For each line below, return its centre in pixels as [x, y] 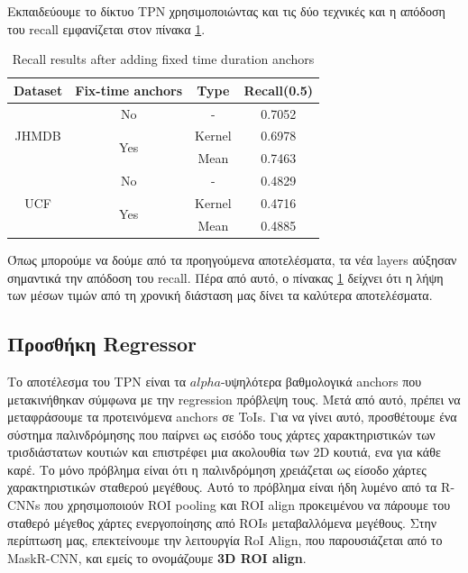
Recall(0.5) [279, 90]
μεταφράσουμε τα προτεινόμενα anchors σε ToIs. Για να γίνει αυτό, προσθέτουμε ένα [232, 417]
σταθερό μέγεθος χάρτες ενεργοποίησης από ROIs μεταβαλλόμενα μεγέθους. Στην [222, 522]
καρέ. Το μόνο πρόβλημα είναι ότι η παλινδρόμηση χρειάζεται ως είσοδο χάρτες [217, 469]
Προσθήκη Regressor [102, 344]
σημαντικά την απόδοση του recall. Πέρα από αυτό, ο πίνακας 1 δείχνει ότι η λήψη [225, 277]
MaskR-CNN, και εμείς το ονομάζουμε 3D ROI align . [157, 557]
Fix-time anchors [129, 90]
